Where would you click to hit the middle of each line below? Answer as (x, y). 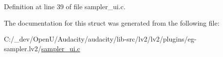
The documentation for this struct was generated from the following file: (112, 22)
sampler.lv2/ (23, 48)
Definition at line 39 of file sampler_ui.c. (65, 6)
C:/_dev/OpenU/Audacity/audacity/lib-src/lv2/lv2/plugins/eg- (100, 39)
